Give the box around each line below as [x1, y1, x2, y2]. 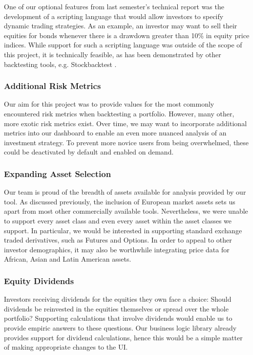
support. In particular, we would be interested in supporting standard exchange [4, 225, 242, 235]
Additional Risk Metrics [4, 80, 101, 92]
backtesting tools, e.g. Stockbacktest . [4, 59, 117, 69]
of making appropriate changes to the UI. [4, 342, 128, 352]
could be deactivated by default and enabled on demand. [4, 147, 174, 157]
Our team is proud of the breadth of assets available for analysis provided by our [4, 187, 246, 197]
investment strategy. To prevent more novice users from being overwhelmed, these [4, 137, 249, 147]
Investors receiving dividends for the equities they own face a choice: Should [4, 294, 232, 304]
